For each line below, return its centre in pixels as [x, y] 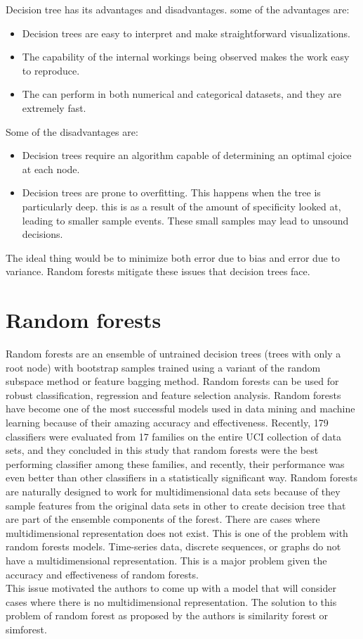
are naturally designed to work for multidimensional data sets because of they [173, 491]
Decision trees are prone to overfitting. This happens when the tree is [171, 192]
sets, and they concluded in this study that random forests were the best [162, 450]
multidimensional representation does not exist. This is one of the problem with [177, 532]
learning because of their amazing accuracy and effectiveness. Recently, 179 [167, 422]
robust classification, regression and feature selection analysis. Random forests [173, 394]
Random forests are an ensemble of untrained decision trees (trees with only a [173, 354]
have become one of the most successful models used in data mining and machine [180, 409]
